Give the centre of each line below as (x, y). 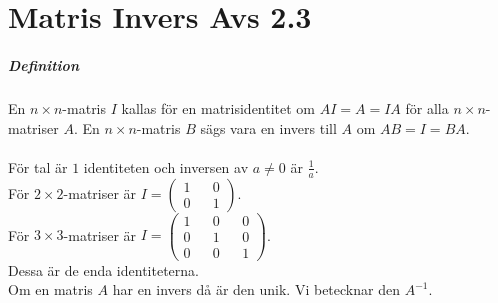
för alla (427, 107)
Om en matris (50, 289)
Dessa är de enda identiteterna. (103, 269)
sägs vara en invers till (268, 127)
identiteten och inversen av (166, 166)
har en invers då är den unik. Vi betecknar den (256, 289)
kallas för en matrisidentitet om (218, 107)
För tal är (38, 166)
